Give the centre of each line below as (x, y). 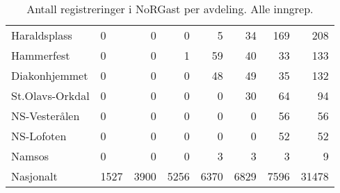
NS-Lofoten (39, 136)
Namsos (30, 156)
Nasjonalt (34, 176)
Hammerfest (41, 55)
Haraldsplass (42, 35)
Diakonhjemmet (50, 75)
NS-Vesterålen (46, 116)
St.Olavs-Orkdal (50, 95)
